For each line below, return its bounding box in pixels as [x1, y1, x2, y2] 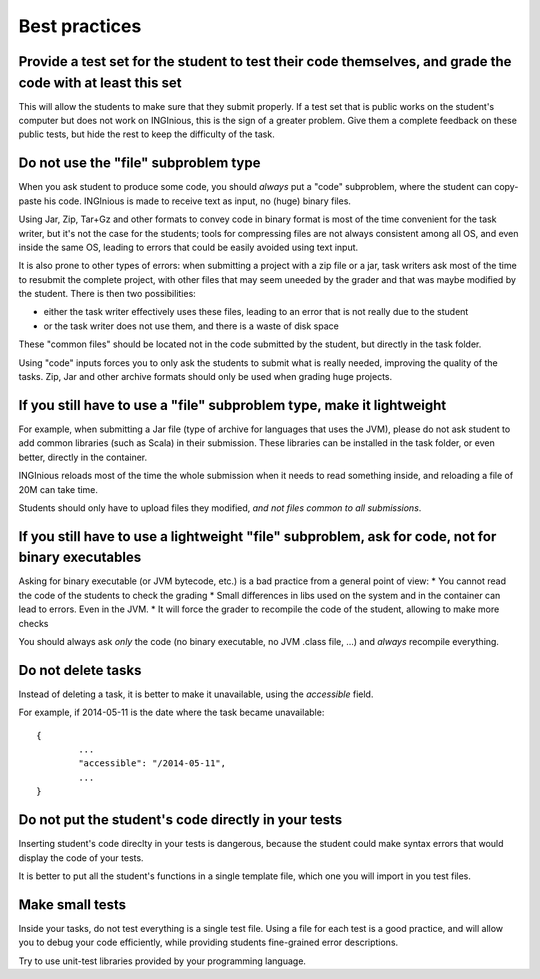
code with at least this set [18, 74, 182, 91]
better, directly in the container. [18, 451, 148, 463]
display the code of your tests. [18, 851, 144, 864]
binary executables [18, 549, 142, 566]
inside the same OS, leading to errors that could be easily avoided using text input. [18, 241, 359, 253]
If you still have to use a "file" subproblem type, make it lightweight [18, 396, 447, 414]
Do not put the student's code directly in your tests [18, 811, 343, 829]
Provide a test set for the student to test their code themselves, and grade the [18, 53, 512, 70]
